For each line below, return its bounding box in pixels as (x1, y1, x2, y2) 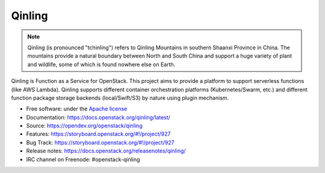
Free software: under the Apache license (26, 105, 128, 112)
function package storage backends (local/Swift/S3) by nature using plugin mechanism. (11, 94, 229, 102)
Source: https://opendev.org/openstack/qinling (26, 122, 143, 129)
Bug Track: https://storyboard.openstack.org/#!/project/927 (26, 139, 175, 146)
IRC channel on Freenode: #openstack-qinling (26, 156, 140, 163)
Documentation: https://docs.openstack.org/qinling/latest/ (26, 114, 171, 121)
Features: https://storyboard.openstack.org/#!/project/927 (26, 130, 171, 138)
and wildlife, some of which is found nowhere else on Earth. (27, 61, 176, 68)
